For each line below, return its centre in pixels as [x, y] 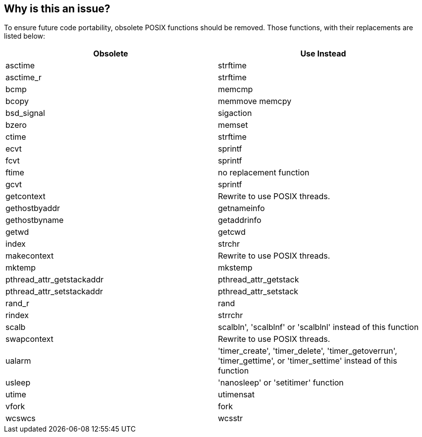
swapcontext [29, 339]
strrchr [231, 315]
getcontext [26, 196]
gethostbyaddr [33, 208]
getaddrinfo [240, 220]
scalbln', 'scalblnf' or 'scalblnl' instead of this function [318, 327]
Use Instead [323, 54]
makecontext [30, 256]
